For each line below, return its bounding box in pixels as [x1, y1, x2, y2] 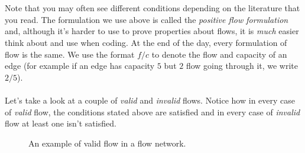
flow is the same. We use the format [5, 48, 135, 60]
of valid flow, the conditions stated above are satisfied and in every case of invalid [5, 105, 300, 118]
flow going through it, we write [186, 59, 298, 72]
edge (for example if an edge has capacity [5, 59, 155, 72]
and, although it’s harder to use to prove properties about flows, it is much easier [5, 25, 299, 37]
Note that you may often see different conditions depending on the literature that [5, 2, 300, 14]
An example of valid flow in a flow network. [28, 137, 186, 149]
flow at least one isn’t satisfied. [5, 117, 116, 129]
